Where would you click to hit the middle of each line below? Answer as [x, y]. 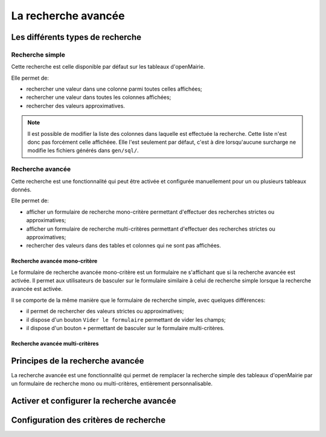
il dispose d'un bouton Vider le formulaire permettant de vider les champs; [126, 319]
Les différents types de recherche [76, 37]
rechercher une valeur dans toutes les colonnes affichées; [99, 97]
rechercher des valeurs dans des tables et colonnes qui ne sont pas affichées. [124, 246]
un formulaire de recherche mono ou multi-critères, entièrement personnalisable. [112, 384]
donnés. [21, 190]
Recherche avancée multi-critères [55, 343]
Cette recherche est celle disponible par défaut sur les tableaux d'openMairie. [108, 67]
